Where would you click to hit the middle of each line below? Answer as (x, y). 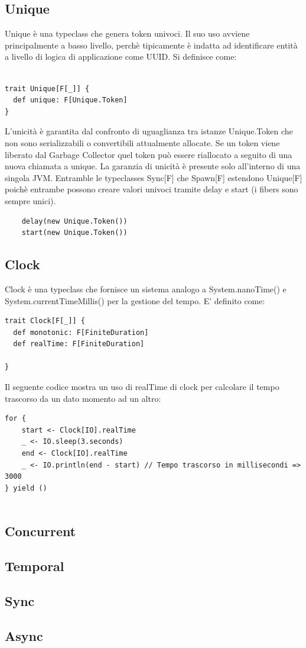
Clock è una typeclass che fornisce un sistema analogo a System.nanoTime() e (146, 288)
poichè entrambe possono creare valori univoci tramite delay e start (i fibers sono (152, 189)
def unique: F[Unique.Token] (70, 100)
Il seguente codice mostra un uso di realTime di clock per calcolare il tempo (142, 387)
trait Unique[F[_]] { (47, 88)
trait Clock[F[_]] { (45, 321)
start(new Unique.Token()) (74, 233)
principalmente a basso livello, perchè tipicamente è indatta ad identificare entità (151, 45)
